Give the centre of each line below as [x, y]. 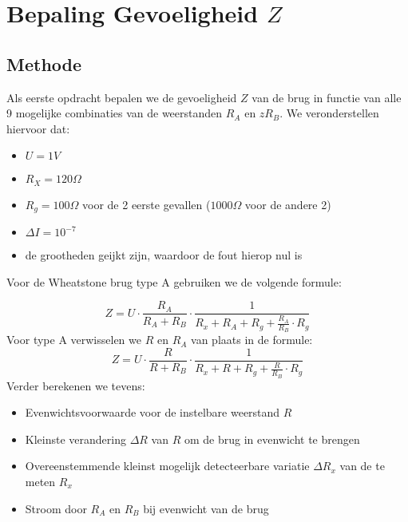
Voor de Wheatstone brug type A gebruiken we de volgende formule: [174, 281]
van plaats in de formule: [252, 340]
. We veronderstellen [329, 113]
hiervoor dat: [38, 128]
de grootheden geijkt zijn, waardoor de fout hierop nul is [164, 255]
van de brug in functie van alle [327, 97]
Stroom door [56, 508]
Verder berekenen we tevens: [76, 385]
